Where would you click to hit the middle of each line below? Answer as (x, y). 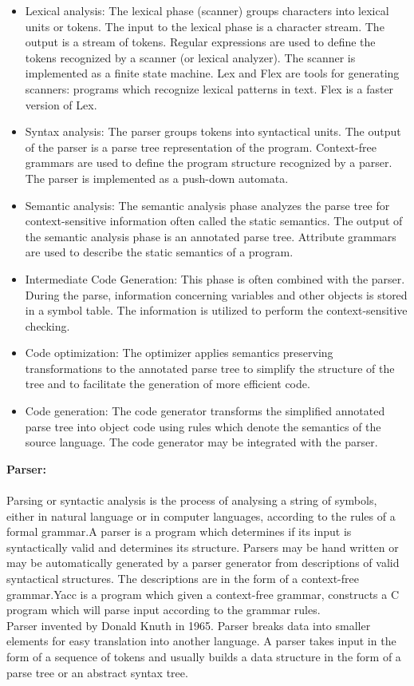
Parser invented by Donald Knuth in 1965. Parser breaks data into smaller (189, 625)
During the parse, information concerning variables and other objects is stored (216, 294)
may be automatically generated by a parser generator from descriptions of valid (203, 563)
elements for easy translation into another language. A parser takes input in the (201, 641)
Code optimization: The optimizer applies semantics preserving (179, 353)
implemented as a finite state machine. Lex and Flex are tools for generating (212, 73)
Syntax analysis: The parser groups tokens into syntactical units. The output (213, 131)
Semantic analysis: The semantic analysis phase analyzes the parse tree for (207, 205)
